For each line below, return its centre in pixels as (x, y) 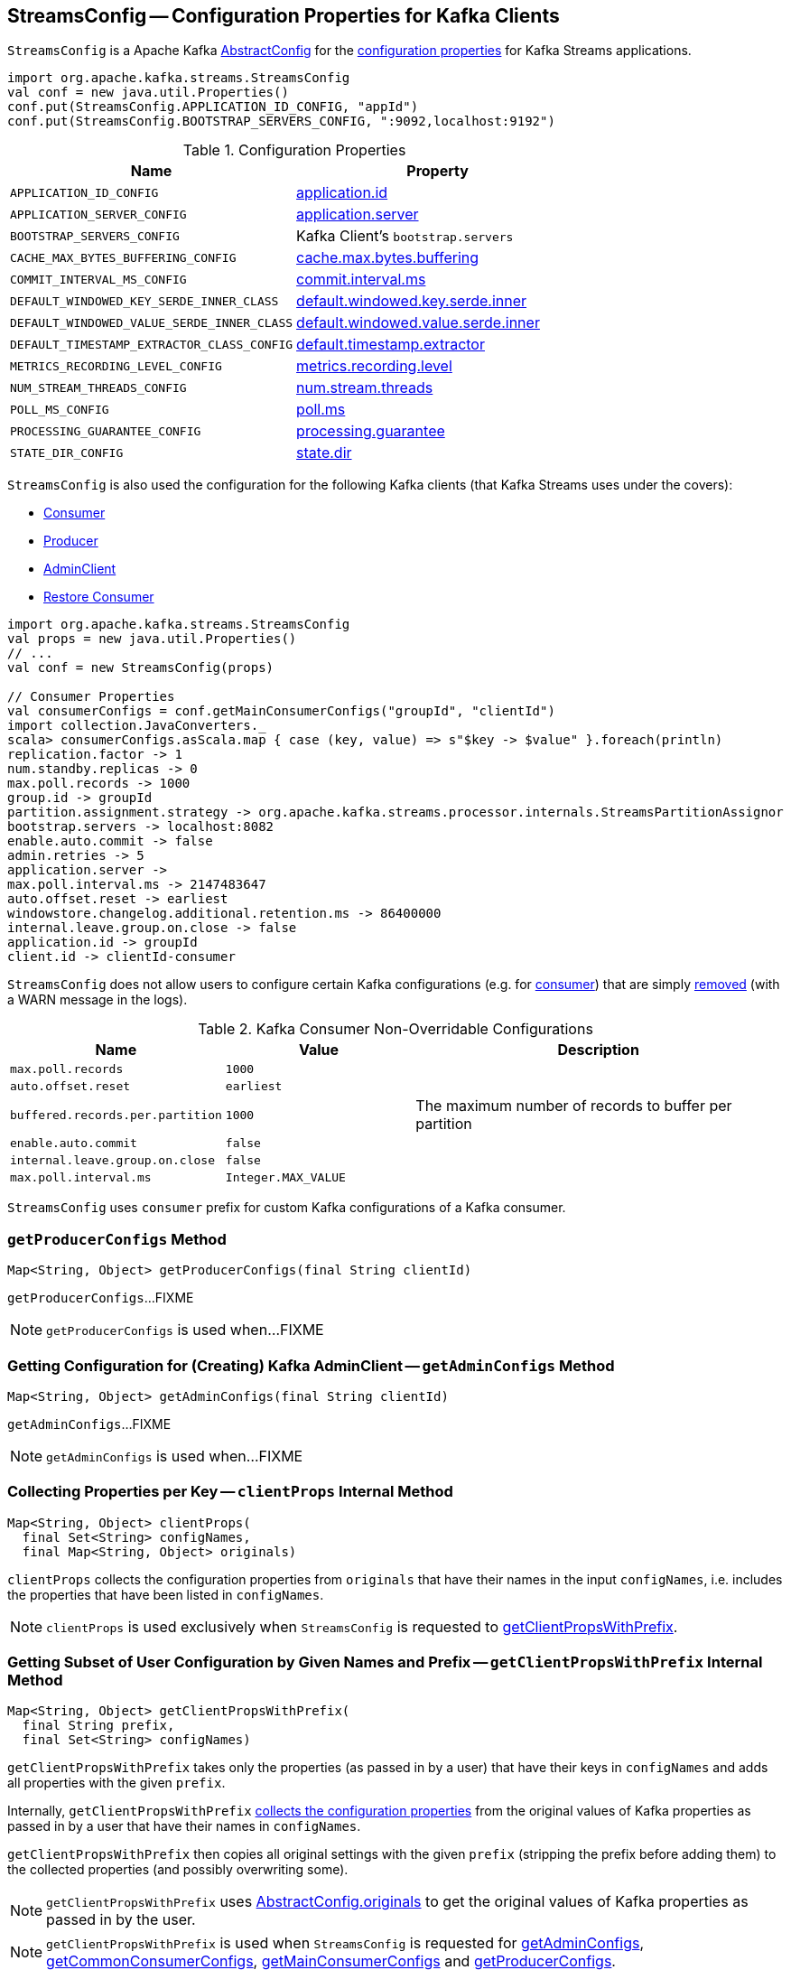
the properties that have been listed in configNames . (166, 1594)
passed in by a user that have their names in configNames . (184, 1826)
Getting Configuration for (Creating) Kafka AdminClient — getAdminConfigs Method (311, 1365)
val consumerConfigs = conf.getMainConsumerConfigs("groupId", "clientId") (281, 711)
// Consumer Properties (91, 697)
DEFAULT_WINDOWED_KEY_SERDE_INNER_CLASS (144, 301)
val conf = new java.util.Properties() (148, 93)
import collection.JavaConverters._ (137, 726)
